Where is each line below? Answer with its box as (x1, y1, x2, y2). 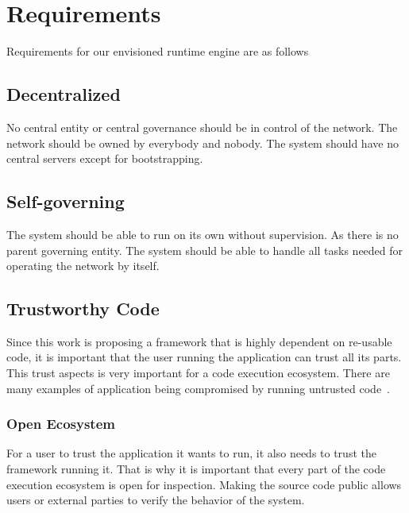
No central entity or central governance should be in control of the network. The (6, 118, 398, 135)
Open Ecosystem (6, 414, 115, 434)
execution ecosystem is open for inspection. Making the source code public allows (6, 476, 402, 492)
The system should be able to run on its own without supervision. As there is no (6, 226, 399, 242)
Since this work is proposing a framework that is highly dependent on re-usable (6, 333, 392, 349)
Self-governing (6, 189, 125, 214)
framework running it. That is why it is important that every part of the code (6, 461, 386, 477)
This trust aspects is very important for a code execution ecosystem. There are (6, 364, 390, 381)
